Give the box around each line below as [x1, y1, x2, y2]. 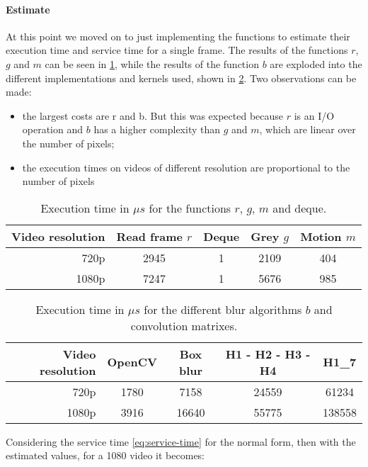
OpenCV [107, 354, 157, 371]
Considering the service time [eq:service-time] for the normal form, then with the [6, 434, 356, 449]
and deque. [272, 199, 327, 216]
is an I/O [294, 108, 335, 123]
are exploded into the [270, 56, 362, 71]
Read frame [116, 227, 183, 244]
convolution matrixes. [130, 317, 238, 334]
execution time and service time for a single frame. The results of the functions [6, 43, 348, 57]
